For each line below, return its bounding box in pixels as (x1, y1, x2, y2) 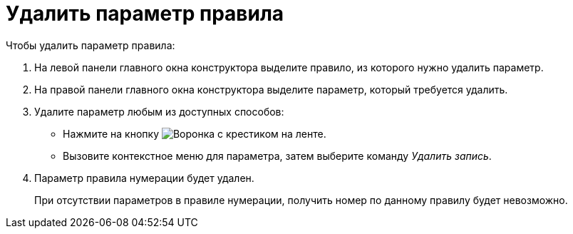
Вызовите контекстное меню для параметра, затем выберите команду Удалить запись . (63, 149, 492, 162)
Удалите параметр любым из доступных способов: (34, 105, 284, 118)
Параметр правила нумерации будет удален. (34, 171, 254, 184)
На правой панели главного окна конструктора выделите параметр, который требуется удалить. (34, 83, 508, 96)
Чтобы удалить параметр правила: (6, 39, 175, 51)
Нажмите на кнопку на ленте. (63, 127, 326, 140)
